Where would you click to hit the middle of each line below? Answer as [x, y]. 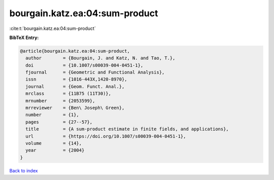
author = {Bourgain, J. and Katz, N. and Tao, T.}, [100, 58]
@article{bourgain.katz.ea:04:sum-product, [75, 51]
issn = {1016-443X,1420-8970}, [76, 79]
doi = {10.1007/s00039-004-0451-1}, [84, 65]
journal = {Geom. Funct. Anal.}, [75, 86]
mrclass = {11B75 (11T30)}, [68, 94]
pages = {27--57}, [59, 122]
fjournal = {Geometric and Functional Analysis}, [95, 73]
